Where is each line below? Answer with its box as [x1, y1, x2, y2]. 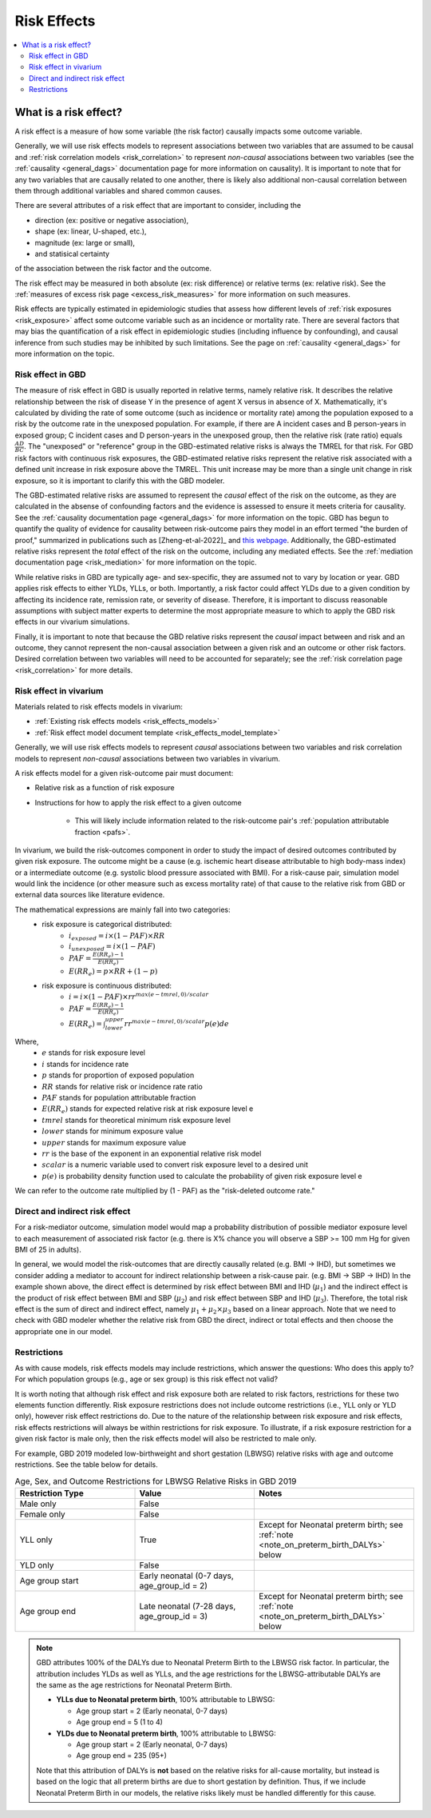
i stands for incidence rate [42, 1059, 129, 1069]
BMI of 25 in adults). [14, 1245, 81, 1255]
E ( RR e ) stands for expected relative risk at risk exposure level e [42, 1104, 254, 1116]
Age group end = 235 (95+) [76, 1751, 168, 1760]
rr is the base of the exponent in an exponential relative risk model [42, 1149, 262, 1158]
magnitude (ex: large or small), [34, 238, 136, 247]
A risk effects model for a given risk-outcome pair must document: [14, 768, 234, 777]
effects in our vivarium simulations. [14, 617, 130, 627]
